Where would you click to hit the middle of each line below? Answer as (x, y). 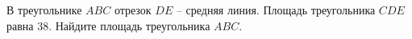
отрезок (133, 10)
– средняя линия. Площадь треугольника (276, 10)
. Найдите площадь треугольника (129, 25)
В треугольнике (44, 10)
